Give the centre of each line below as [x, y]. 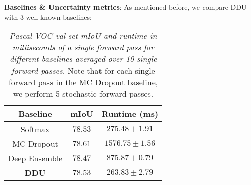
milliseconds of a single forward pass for [83, 47]
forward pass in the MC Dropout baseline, [83, 82]
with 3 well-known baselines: [48, 16]
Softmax [35, 129]
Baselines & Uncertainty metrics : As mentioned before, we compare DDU [125, 7]
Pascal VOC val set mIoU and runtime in [83, 36]
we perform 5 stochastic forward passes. [83, 94]
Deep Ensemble [35, 158]
